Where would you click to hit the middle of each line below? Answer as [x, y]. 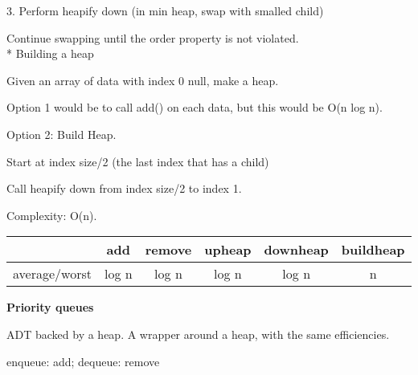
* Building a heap [50, 53]
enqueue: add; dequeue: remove [83, 361]
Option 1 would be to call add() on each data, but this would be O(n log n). [195, 107]
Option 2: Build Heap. [61, 134]
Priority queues [50, 307]
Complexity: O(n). [52, 215]
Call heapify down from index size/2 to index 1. [124, 188]
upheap [228, 250]
